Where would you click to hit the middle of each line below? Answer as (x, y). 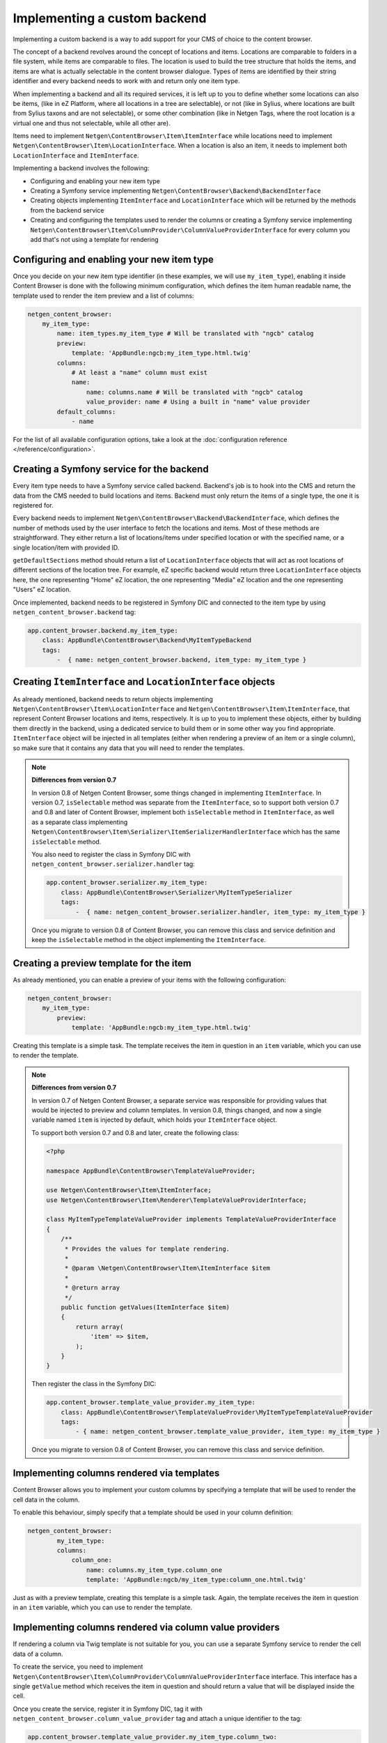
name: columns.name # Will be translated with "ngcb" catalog (194, 392)
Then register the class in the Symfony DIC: (94, 1384)
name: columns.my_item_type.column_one (154, 1570)
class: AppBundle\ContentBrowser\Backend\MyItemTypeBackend (147, 640)
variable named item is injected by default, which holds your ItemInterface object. (155, 1120)
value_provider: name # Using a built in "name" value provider (198, 402)
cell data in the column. (46, 1500)
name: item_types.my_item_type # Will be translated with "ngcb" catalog (185, 334)
